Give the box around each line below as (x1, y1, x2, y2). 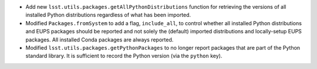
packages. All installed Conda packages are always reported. (25, 36, 174, 43)
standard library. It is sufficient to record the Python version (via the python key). (25, 53, 222, 60)
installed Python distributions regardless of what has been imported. (25, 12, 191, 19)
